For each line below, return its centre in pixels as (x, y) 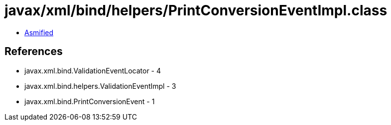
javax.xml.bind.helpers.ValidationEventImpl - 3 (100, 86)
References (34, 52)
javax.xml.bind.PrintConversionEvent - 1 (90, 101)
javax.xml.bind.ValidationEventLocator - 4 (93, 70)
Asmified (39, 32)
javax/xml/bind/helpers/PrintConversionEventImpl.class (196, 10)
